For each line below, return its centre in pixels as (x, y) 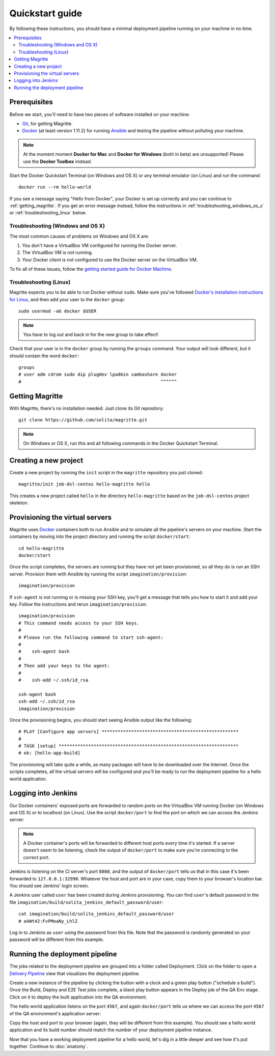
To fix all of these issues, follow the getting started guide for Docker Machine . (91, 269)
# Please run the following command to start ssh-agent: (91, 637)
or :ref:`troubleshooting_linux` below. (48, 213)
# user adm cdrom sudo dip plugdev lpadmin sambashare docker (98, 375)
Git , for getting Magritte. (47, 123)
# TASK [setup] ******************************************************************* (129, 746)
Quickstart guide (46, 13)
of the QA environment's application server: (55, 1013)
